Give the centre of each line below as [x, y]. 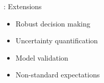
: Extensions [23, 6]
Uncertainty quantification [57, 40]
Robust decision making [53, 23]
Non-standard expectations [58, 75]
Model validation [42, 57]
